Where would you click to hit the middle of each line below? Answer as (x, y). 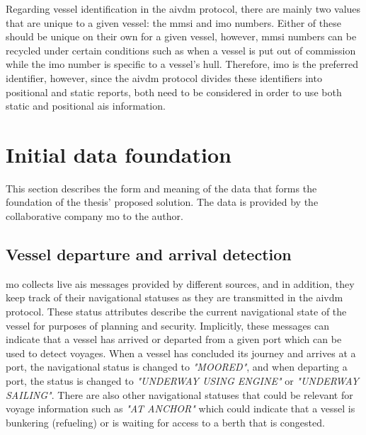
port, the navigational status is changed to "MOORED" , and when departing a (177, 367)
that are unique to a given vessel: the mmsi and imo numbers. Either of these (173, 22)
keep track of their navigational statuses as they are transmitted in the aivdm (175, 297)
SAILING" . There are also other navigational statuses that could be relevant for (179, 394)
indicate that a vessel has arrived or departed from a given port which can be (174, 339)
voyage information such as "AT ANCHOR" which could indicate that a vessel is (181, 408)
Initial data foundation (119, 154)
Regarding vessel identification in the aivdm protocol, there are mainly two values (183, 8)
